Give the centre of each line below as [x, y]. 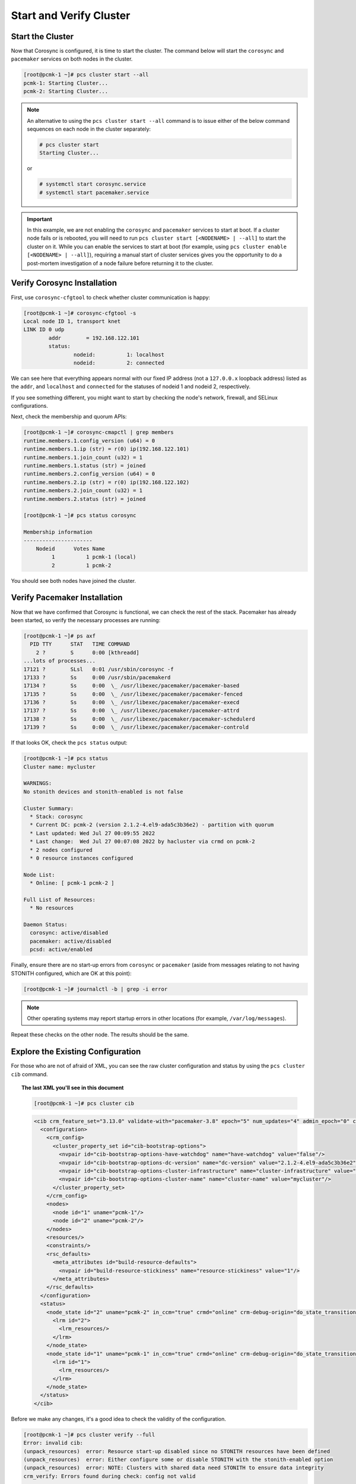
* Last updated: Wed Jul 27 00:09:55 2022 [93, 833]
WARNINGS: [38, 783]
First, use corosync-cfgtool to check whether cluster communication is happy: [111, 297]
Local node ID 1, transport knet [72, 321]
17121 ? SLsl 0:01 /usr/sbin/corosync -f [99, 669]
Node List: [39, 875]
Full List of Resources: [60, 900]
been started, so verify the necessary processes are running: [86, 620]
